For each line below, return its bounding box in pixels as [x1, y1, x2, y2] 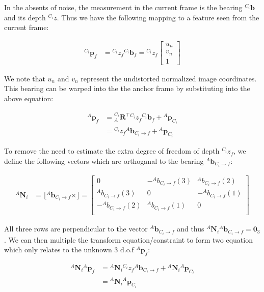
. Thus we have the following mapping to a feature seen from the [57, 12, 259, 22]
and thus [177, 223, 204, 234]
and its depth [4, 12, 46, 22]
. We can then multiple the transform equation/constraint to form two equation [4, 234, 253, 245]
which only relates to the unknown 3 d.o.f [4, 244, 134, 255]
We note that [4, 73, 45, 83]
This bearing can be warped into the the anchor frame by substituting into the [4, 83, 250, 94]
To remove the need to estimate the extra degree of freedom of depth [4, 145, 220, 156]
